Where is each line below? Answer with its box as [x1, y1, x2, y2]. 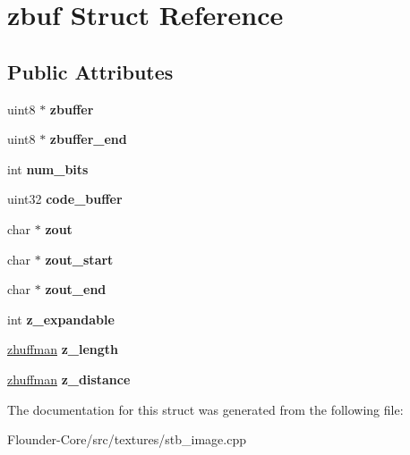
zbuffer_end [49, 130, 127, 148]
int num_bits [7, 159, 89, 178]
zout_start [45, 249, 114, 268]
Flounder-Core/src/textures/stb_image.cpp [7, 430, 246, 449]
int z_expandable [7, 309, 115, 328]
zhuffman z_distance [7, 369, 131, 388]
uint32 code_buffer [7, 190, 123, 208]
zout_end [45, 280, 107, 299]
